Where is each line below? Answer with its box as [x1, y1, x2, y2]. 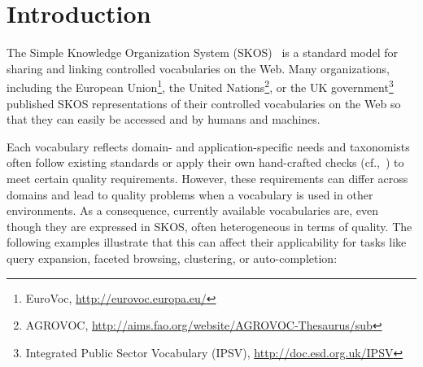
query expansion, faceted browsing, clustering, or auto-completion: [7, 249, 338, 266]
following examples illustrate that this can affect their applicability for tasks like [7, 234, 407, 251]
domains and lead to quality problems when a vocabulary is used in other [7, 186, 373, 203]
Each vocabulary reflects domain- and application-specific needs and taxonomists [7, 138, 410, 155]
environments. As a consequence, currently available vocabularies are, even [7, 202, 379, 219]
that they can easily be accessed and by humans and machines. [7, 111, 321, 128]
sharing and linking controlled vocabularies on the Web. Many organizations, [7, 59, 390, 76]
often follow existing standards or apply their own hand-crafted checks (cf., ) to [7, 154, 404, 171]
